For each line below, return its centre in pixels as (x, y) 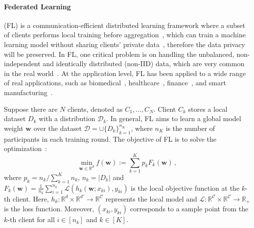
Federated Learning (37, 6)
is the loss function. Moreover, (49, 209)
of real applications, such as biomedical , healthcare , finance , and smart (115, 83)
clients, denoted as (95, 109)
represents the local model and (151, 198)
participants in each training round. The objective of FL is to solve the (110, 139)
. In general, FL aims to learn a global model (174, 118)
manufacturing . (28, 92)
